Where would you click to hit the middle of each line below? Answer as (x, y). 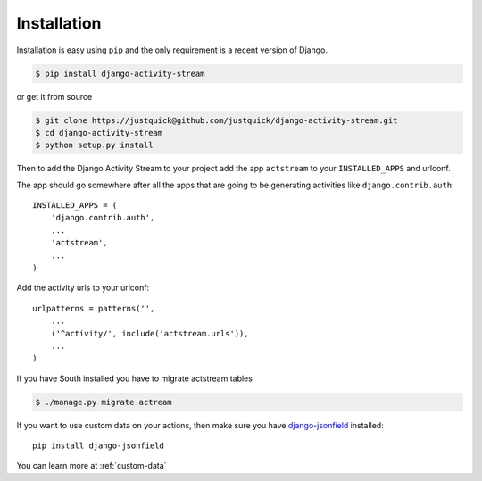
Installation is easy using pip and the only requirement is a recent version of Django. (172, 50)
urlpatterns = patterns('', (94, 308)
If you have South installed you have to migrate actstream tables (135, 378)
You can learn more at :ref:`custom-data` (91, 466)
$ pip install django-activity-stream (120, 73)
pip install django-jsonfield (99, 446)
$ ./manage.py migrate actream (104, 402)
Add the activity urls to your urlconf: (83, 288)
